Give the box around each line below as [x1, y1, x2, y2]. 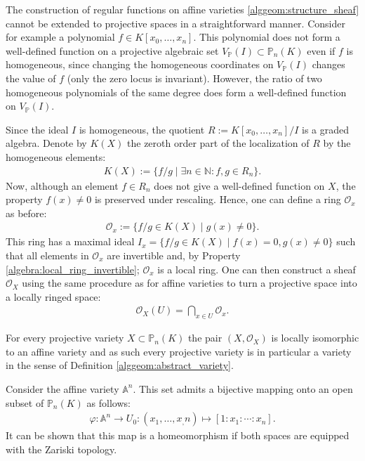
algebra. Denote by [6, 136, 87, 150]
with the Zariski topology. [6, 441, 117, 456]
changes [312, 57, 345, 72]
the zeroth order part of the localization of [127, 136, 310, 150]
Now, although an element [6, 178, 119, 193]
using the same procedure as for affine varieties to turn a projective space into [22, 275, 357, 290]
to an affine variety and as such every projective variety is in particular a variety [6, 344, 352, 358]
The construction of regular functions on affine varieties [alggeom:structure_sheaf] [6, 2, 359, 16]
